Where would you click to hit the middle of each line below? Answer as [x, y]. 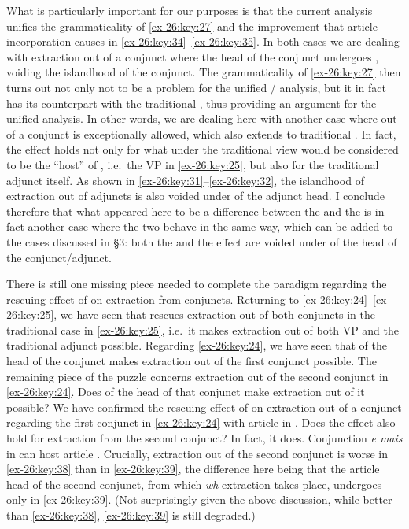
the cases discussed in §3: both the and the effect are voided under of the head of [202, 241]
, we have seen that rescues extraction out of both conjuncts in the [214, 314]
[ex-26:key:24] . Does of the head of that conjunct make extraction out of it [186, 392]
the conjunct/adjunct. [59, 257]
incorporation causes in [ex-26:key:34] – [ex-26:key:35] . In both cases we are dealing [203, 41]
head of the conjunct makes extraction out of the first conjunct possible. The [192, 361]
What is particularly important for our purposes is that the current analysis [190, 10]
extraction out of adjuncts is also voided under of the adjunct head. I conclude [196, 196]
